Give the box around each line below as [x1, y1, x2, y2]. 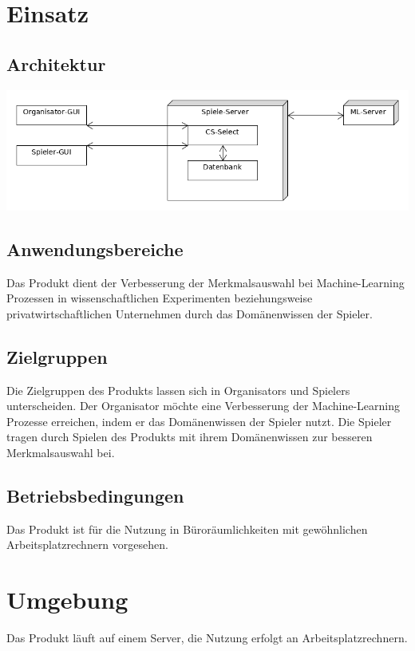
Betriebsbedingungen [6, 483, 184, 507]
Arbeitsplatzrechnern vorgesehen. [6, 536, 168, 553]
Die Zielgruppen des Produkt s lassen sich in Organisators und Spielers [6, 381, 350, 398]
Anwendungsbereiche [6, 236, 184, 261]
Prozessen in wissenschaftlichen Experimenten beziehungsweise [6, 290, 313, 306]
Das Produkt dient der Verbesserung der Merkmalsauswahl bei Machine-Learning [6, 274, 405, 290]
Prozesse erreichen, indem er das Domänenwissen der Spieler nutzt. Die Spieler [6, 412, 392, 429]
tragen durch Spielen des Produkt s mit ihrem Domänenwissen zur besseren [6, 428, 373, 445]
